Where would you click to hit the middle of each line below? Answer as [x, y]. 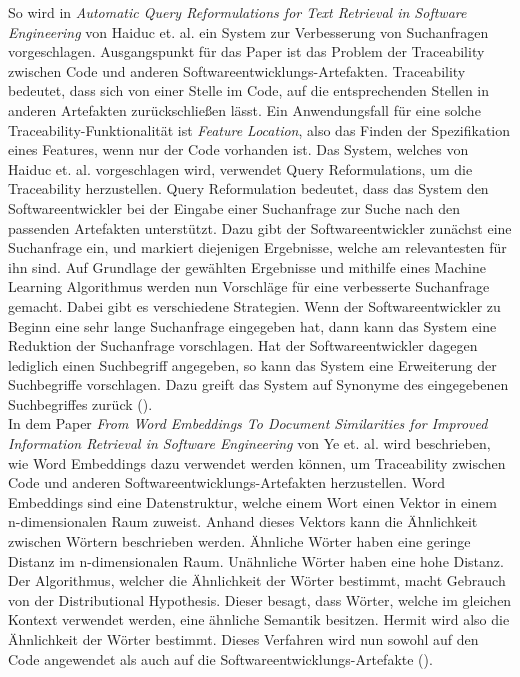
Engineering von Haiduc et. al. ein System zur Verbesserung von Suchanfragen [248, 31]
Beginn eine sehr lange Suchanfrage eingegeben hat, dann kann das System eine [252, 325]
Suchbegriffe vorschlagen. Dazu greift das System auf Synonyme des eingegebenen [258, 384]
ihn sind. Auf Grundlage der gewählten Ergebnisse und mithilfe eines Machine [247, 266]
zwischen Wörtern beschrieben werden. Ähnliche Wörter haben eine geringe [239, 541]
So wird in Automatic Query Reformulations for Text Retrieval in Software [237, 12]
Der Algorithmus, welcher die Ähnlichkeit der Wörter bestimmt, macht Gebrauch [257, 580]
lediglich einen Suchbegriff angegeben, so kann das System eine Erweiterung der [252, 364]
